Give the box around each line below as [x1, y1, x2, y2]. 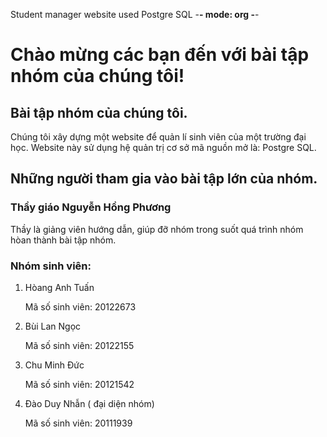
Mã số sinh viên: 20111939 [24, 417, 133, 429]
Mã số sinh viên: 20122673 [24, 300, 137, 313]
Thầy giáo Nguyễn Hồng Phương [10, 200, 172, 214]
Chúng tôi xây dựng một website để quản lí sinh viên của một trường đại [10, 131, 307, 143]
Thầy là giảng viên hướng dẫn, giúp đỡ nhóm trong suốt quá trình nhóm [10, 223, 304, 235]
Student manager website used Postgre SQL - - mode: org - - [10, 9, 260, 20]
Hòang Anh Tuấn [24, 281, 95, 293]
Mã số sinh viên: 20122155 [24, 339, 135, 351]
